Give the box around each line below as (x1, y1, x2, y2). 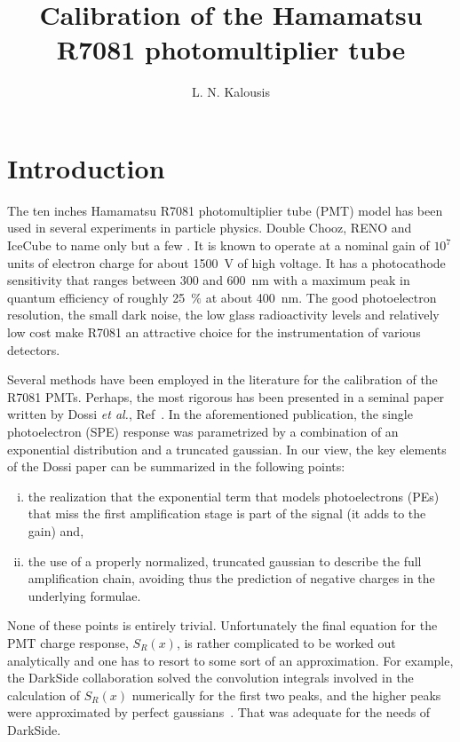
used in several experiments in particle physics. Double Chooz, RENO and (7, 218, 412, 237)
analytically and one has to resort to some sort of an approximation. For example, (7, 651, 454, 669)
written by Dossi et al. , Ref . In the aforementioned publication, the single (7, 405, 413, 423)
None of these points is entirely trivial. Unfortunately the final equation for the (7, 616, 438, 635)
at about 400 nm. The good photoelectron (205, 288, 437, 306)
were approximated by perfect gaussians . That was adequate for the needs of (7, 703, 431, 722)
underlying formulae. (28, 586, 141, 604)
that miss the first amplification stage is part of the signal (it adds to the (28, 504, 426, 523)
